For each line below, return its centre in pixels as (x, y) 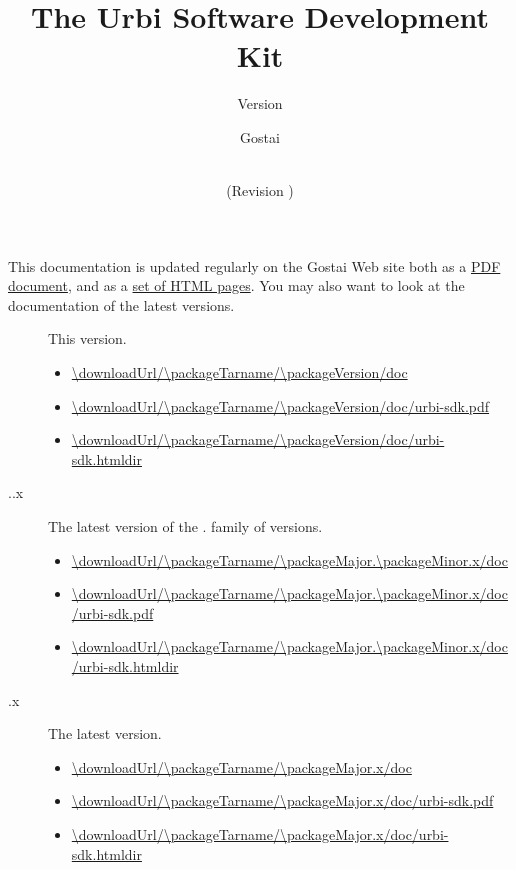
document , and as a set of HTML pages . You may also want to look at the (236, 285)
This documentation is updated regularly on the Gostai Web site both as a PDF (254, 265)
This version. (87, 338)
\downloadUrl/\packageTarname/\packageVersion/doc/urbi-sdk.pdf (280, 405)
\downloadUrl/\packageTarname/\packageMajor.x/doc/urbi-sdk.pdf (282, 800)
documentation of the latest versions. (121, 304)
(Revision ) (260, 190)
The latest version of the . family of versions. (185, 526)
